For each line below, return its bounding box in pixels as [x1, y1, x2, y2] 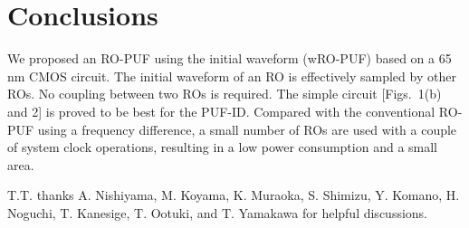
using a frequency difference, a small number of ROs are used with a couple [37, 119, 457, 138]
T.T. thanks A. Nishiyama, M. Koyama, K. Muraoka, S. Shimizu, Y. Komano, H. [7, 185, 460, 204]
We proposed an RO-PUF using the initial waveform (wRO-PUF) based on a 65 [7, 49, 452, 68]
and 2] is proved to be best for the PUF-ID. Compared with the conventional [7, 101, 435, 120]
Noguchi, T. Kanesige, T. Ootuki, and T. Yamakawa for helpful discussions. [7, 203, 428, 222]
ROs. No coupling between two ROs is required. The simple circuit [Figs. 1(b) [7, 84, 442, 103]
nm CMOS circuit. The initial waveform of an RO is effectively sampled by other [7, 66, 456, 85]
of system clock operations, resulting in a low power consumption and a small [7, 138, 438, 157]
